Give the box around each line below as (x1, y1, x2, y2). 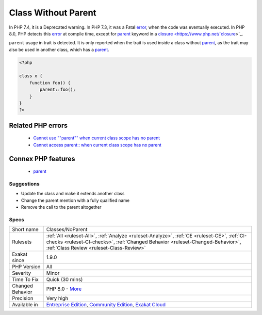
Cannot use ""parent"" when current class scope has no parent (33, 135, 160, 141)
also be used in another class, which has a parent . (9, 47, 109, 52)
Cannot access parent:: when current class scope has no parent (33, 142, 162, 148)
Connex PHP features (9, 154, 75, 163)
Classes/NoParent (46, 226, 88, 233)
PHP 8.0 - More (46, 285, 82, 292)
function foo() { (29, 80, 71, 85)
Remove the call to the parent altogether (21, 204, 102, 210)
